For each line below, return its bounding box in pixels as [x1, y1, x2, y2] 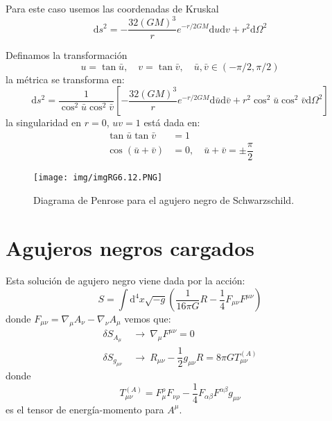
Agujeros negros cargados [6, 233, 254, 261]
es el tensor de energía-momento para [6, 402, 164, 416]
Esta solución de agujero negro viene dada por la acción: [6, 273, 245, 288]
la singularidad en [6, 115, 82, 130]
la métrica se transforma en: [6, 71, 125, 86]
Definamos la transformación [6, 48, 128, 62]
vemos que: [124, 311, 171, 326]
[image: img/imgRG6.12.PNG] [33, 173, 163, 183]
